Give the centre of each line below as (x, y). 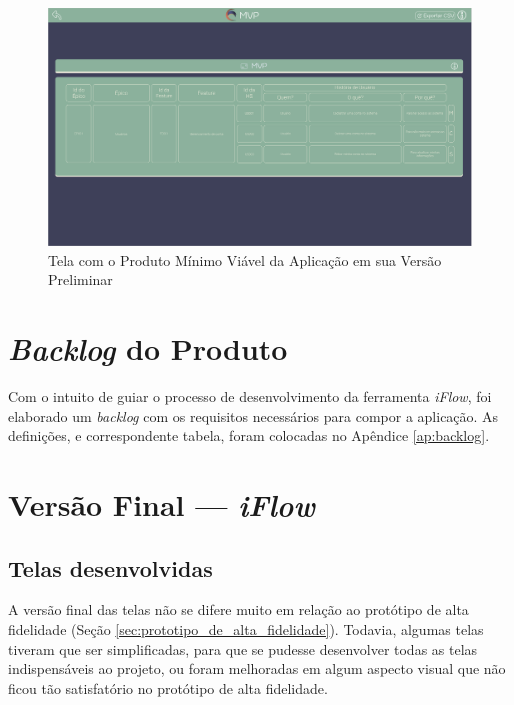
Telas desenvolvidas (110, 567)
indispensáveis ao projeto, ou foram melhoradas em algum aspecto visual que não (257, 668)
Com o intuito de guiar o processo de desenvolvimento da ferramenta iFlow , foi (250, 395)
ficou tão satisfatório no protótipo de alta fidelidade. (168, 687)
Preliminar (80, 279)
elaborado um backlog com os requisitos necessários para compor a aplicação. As (253, 415)
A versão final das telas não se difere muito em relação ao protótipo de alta (238, 609)
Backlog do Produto (148, 349)
